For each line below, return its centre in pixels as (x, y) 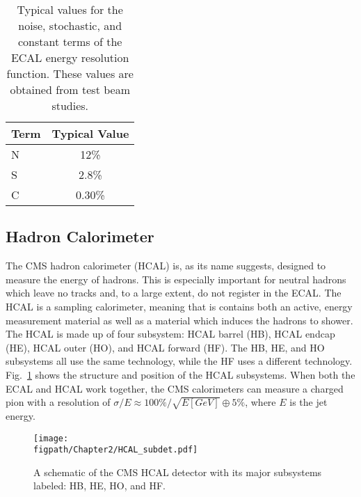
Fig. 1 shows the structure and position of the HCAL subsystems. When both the (180, 374)
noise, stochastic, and (70, 25)
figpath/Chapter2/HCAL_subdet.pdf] (116, 450)
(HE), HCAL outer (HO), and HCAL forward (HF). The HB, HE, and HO (165, 347)
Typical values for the (70, 9)
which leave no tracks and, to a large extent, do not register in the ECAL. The (174, 293)
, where (260, 402)
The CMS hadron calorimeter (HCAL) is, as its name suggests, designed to (166, 266)
